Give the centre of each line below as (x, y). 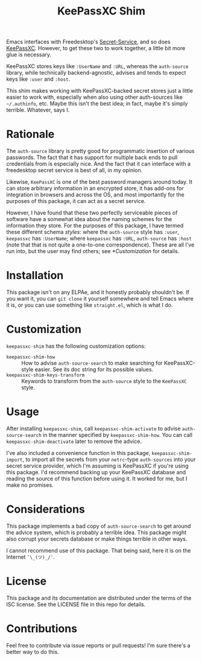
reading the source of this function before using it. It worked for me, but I (97, 478)
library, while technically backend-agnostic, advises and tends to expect (96, 73)
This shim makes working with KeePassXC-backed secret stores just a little (99, 91)
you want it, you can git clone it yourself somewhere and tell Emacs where (100, 299)
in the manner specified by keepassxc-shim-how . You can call (118, 434)
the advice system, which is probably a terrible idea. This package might (96, 532)
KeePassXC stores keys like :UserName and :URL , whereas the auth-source (97, 66)
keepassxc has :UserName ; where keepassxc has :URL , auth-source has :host (99, 239)
